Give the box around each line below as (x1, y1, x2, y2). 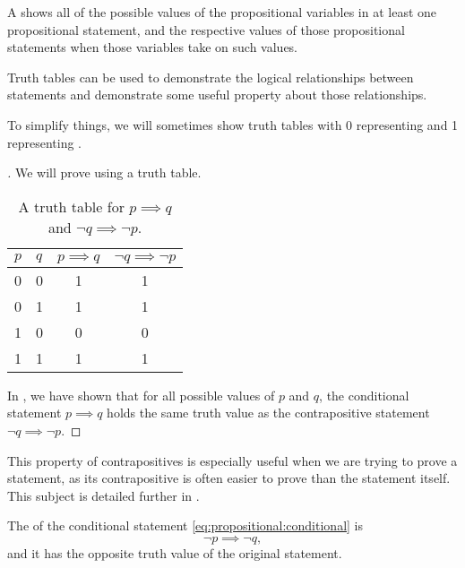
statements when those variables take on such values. (7, 38, 298, 56)
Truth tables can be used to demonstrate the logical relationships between (7, 67, 414, 86)
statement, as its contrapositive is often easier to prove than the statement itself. (7, 469, 451, 487)
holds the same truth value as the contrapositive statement (107, 403, 430, 422)
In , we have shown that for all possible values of (7, 385, 275, 404)
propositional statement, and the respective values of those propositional (7, 20, 405, 39)
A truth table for (18, 195, 125, 217)
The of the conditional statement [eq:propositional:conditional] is (7, 516, 364, 535)
